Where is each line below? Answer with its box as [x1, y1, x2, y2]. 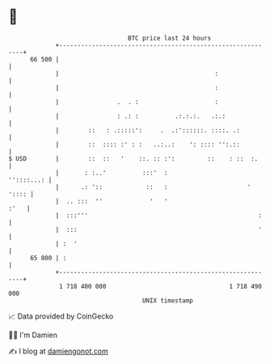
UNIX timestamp [141, 296, 194, 305]
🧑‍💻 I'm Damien [8, 330, 58, 340]
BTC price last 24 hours [128, 34, 212, 42]
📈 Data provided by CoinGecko [8, 311, 114, 321]
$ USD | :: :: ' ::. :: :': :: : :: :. [8, 154, 259, 163]
